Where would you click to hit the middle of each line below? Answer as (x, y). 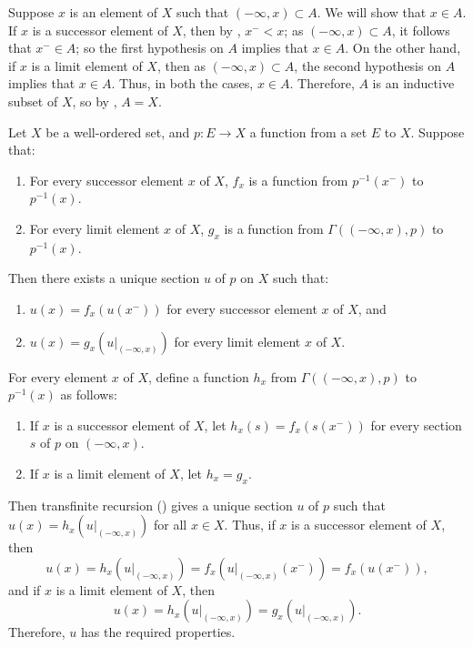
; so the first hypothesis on (150, 48)
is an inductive (413, 83)
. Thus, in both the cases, (182, 83)
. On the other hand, (403, 48)
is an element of (114, 12)
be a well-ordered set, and (118, 131)
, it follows (421, 30)
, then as (181, 65)
